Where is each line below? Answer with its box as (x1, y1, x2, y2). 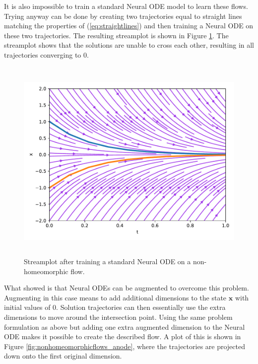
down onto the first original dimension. (4, 351, 122, 361)
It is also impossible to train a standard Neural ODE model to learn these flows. (4, 1, 248, 11)
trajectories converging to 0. (4, 49, 89, 60)
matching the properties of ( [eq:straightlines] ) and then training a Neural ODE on (4, 20, 254, 31)
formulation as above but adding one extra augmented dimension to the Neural (4, 321, 245, 332)
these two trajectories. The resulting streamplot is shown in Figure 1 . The (4, 30, 229, 40)
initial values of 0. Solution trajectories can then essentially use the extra (4, 302, 226, 312)
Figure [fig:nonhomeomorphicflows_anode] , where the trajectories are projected (4, 341, 245, 351)
